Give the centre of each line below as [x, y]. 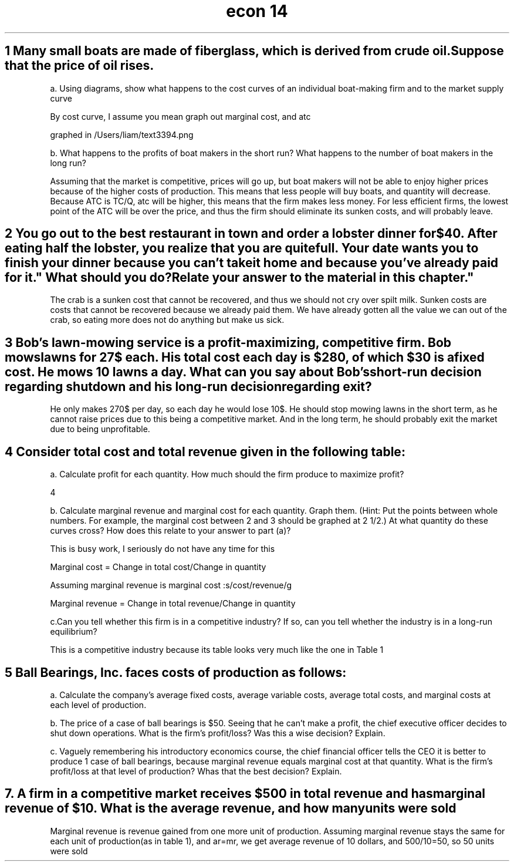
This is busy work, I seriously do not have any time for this [163, 549]
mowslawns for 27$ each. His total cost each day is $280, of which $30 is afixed [245, 357]
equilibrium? [74, 632]
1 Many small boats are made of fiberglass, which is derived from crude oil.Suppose [254, 51]
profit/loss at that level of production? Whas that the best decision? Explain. [196, 771]
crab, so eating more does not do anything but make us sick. [167, 320]
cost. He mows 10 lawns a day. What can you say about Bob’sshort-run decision [243, 372]
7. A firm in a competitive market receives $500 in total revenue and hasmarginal [245, 794]
